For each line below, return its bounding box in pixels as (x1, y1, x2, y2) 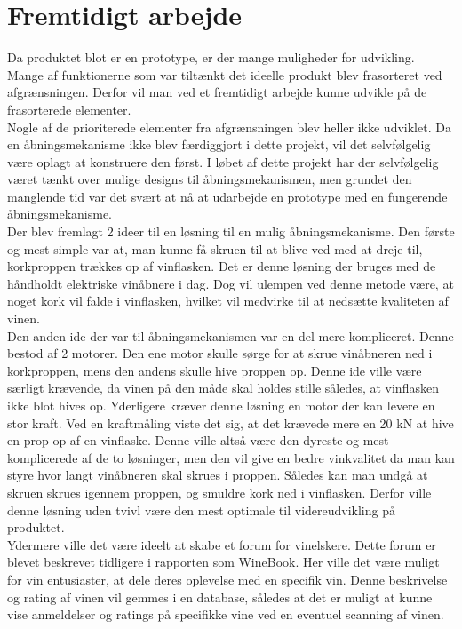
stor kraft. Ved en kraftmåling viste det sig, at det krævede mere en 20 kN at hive (7, 413, 454, 432)
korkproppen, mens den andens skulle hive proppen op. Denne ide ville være (7, 361, 422, 379)
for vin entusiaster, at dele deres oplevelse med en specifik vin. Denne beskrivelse (7, 569, 448, 588)
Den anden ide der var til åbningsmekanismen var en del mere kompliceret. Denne (7, 326, 454, 345)
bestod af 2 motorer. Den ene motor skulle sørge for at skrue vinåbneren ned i (7, 344, 433, 362)
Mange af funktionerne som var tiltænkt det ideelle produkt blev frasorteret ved (7, 65, 442, 84)
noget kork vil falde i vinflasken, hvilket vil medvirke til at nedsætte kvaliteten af (7, 291, 449, 310)
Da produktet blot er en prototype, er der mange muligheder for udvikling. (7, 48, 415, 67)
